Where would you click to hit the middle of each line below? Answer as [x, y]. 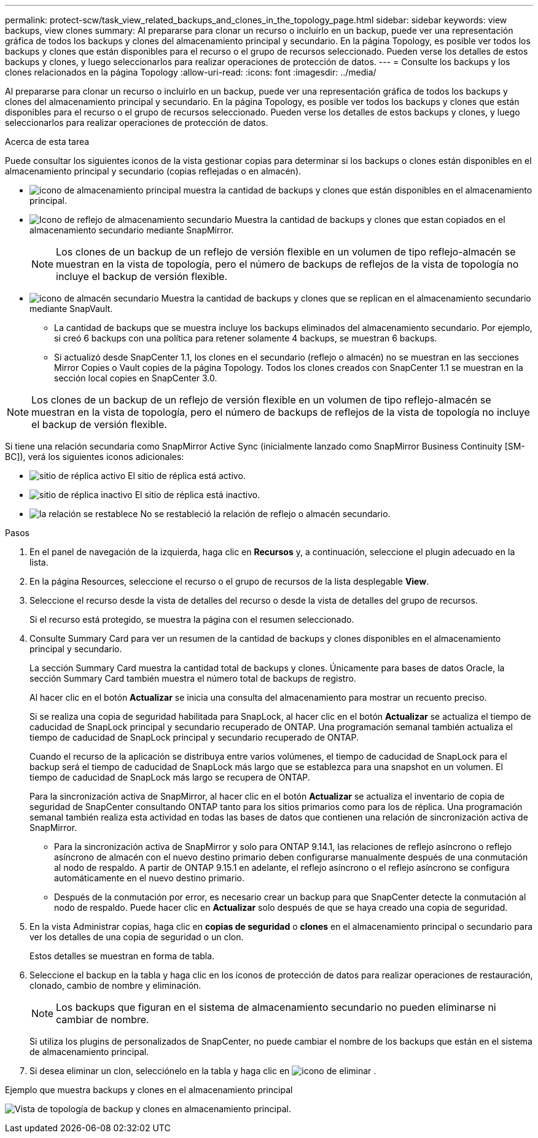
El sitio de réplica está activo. [187, 476]
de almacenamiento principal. [89, 1052]
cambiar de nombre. [103, 1019]
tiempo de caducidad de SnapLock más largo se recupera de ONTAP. [170, 777]
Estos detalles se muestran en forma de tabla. [122, 956]
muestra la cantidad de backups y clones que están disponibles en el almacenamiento [358, 190]
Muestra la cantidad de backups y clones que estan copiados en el [370, 220]
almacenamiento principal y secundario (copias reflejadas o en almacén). [153, 171]
